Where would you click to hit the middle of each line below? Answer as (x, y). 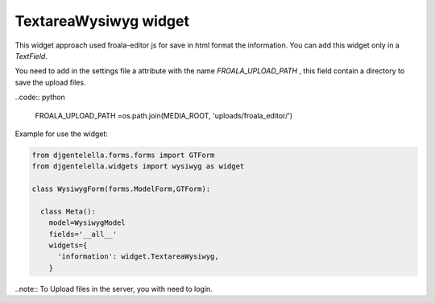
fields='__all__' (83, 234)
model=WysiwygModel (87, 223)
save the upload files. (50, 82)
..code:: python (40, 98)
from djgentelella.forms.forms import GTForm (123, 155)
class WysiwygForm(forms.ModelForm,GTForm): (121, 189)
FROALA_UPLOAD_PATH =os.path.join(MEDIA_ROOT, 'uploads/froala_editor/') (164, 115)
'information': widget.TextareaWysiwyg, (138, 257)
